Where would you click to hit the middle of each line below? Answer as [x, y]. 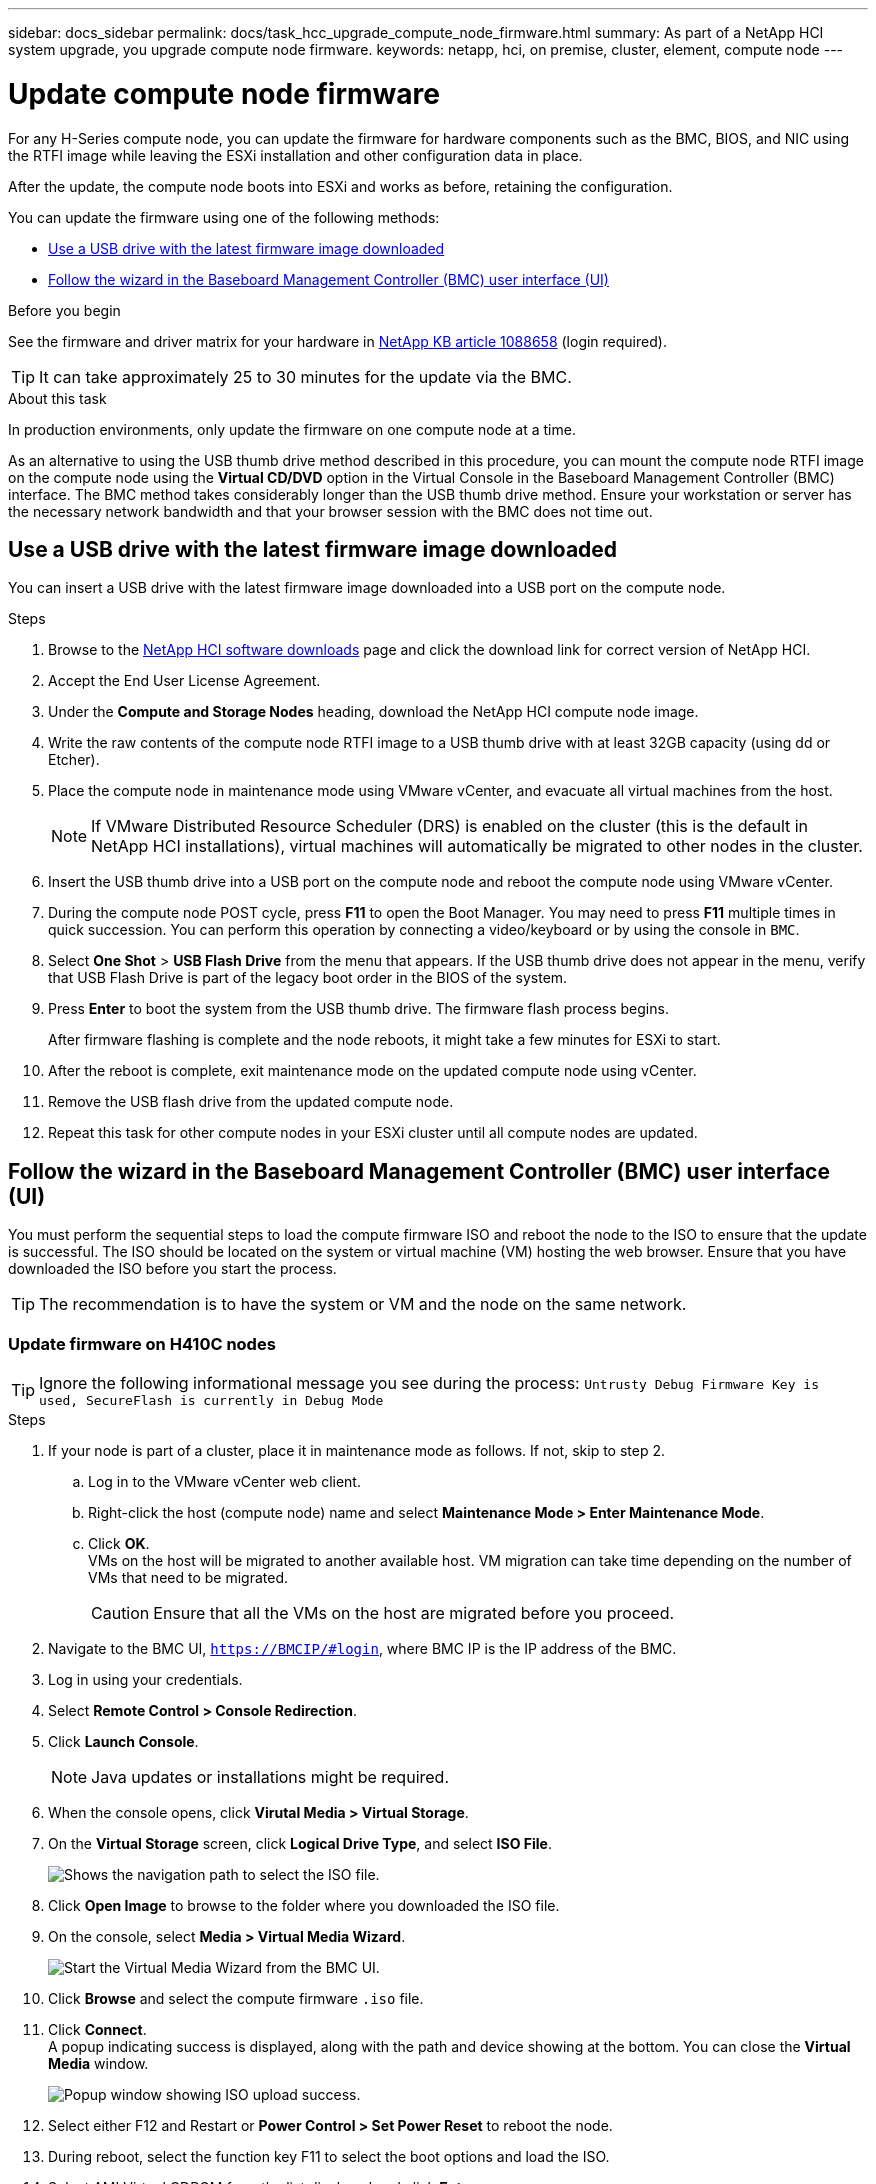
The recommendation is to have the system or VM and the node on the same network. [363, 1304]
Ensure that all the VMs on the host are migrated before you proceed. [414, 1612]
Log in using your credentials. [145, 1679]
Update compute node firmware [224, 93]
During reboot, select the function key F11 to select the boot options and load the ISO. [329, 2156]
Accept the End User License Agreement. [184, 681]
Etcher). [74, 760]
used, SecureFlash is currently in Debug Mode [211, 1400]
